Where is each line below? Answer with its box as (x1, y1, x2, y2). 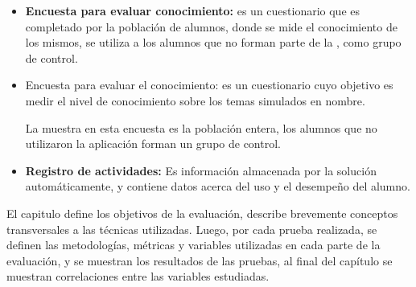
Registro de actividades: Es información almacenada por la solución (25, 162, 377, 178)
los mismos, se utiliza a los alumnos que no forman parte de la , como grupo (25, 34, 402, 51)
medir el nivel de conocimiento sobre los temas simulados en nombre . (25, 92, 365, 109)
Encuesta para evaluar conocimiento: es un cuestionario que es (25, 2, 360, 18)
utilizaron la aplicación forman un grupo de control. (25, 135, 281, 152)
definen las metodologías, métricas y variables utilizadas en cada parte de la (6, 236, 381, 253)
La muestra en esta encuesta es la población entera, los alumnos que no (25, 119, 377, 136)
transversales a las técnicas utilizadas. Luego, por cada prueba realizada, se (6, 220, 377, 237)
